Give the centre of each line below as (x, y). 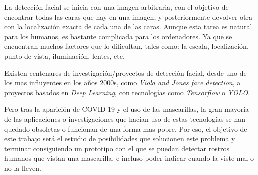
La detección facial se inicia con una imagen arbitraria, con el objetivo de (116, 7)
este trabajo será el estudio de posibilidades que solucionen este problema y (120, 139)
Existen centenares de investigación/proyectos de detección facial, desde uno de (125, 72)
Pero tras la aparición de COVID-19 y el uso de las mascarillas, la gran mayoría (127, 109)
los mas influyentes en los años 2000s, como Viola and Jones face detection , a (122, 82)
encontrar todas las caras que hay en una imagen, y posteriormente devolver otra (128, 16)
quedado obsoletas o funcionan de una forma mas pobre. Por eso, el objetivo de (126, 129)
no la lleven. (23, 168)
